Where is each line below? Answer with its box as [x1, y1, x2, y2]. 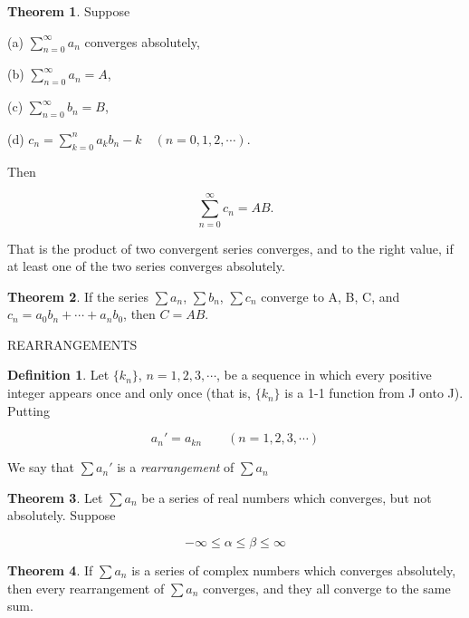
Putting [7, 401, 50, 420]
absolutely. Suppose [7, 506, 116, 525]
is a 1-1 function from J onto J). [284, 383, 464, 402]
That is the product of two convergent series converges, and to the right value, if [7, 238, 454, 257]
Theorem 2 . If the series [7, 286, 148, 305]
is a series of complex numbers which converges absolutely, [131, 561, 456, 580]
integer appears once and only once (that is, [7, 383, 251, 402]
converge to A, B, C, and [261, 286, 400, 305]
